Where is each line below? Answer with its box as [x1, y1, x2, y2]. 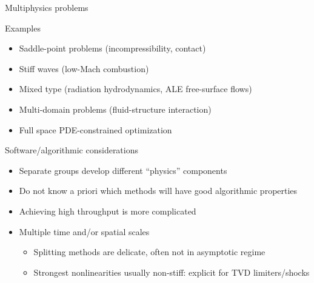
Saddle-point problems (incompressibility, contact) [19, 42, 206, 55]
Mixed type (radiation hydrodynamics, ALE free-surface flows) [19, 82, 252, 95]
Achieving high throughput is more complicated [19, 204, 196, 217]
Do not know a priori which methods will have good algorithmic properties [19, 184, 298, 197]
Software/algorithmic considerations [5, 144, 139, 156]
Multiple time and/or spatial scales [19, 225, 150, 238]
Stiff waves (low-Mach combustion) [19, 62, 149, 75]
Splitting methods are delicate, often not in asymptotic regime [33, 245, 266, 258]
